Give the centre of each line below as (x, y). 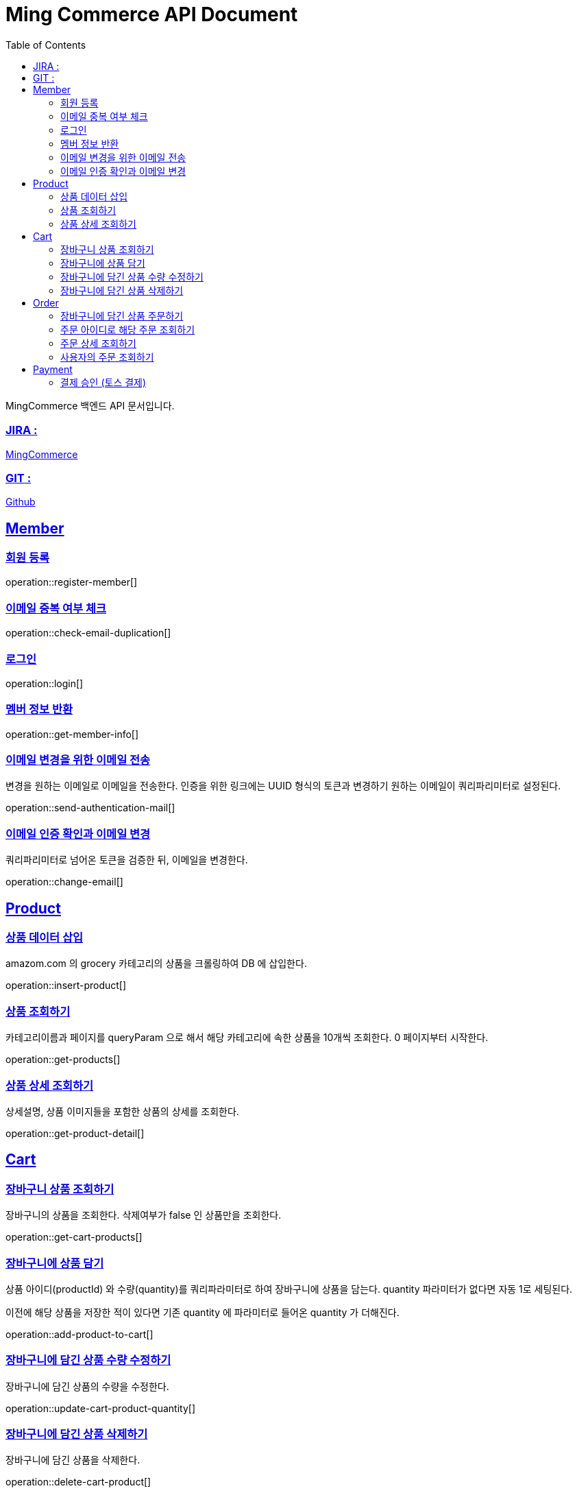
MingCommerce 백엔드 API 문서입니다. (90, 405)
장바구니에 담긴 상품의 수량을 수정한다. (87, 1386)
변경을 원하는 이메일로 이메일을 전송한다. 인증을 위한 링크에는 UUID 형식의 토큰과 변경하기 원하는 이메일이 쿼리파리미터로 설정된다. (283, 786)
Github (21, 502)
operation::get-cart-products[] (74, 1237)
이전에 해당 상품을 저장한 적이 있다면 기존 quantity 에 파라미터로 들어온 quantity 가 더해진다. (202, 1312)
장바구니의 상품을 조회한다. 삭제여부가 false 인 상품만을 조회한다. (144, 1215)
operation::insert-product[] (66, 986)
